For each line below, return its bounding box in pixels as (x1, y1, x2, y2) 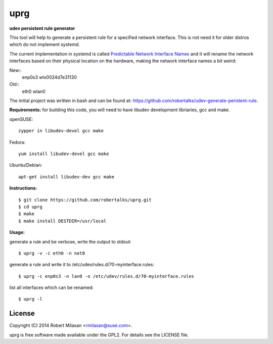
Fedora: (9, 139, 26, 145)
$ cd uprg (18, 204, 42, 210)
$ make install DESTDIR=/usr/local (18, 218, 107, 224)
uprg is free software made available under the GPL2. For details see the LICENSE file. (9, 331, 189, 338)
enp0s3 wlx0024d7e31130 (22, 74, 77, 80)
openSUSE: (9, 116, 33, 122)
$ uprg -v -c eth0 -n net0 (18, 250, 85, 256)
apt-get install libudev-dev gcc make (18, 174, 115, 179)
